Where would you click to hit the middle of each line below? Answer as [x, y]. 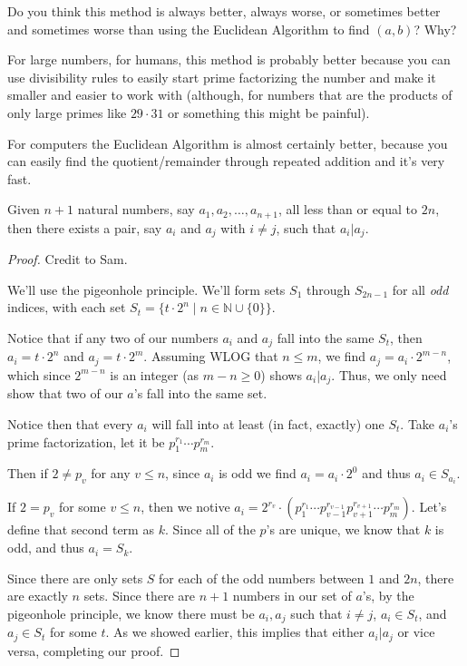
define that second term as [81, 529]
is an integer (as [155, 374]
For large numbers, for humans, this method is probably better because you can [229, 59]
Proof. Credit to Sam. [68, 259]
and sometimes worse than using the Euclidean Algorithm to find [189, 29]
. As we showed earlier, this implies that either [235, 632]
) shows [281, 374]
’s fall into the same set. [200, 393]
